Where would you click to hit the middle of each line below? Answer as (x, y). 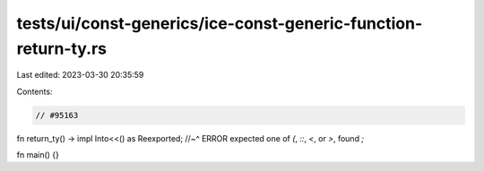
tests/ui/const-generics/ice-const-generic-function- (220, 23)
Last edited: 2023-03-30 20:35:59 (80, 75)
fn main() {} (38, 155)
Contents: (35, 91)
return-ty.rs (62, 48)
